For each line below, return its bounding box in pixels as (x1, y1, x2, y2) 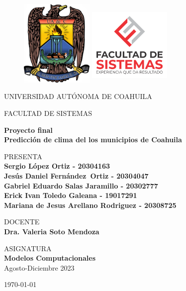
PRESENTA (4, 151, 42, 161)
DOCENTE (4, 216, 40, 227)
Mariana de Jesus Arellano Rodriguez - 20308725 (4, 199, 177, 210)
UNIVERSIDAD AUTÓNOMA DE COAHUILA (4, 91, 152, 101)
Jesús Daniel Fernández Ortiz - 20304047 (4, 170, 149, 181)
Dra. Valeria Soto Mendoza (4, 226, 99, 236)
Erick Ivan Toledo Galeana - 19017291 (4, 190, 137, 200)
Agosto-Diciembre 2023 (4, 262, 75, 273)
